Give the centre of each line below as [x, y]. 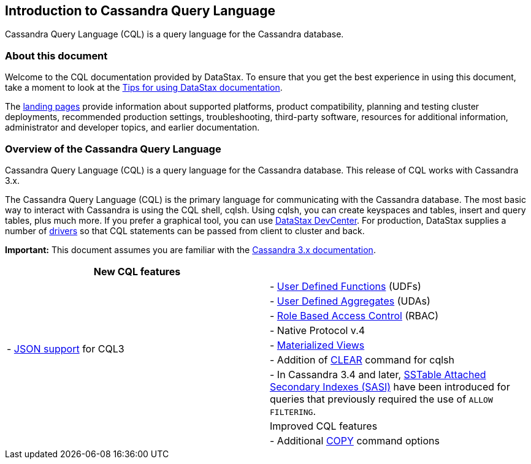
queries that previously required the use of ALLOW [381, 399]
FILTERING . [293, 411]
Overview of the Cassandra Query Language [113, 149]
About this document [56, 55]
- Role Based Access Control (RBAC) [354, 315]
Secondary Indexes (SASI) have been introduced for [390, 386]
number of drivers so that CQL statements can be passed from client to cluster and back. [185, 230]
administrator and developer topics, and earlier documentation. [132, 127]
